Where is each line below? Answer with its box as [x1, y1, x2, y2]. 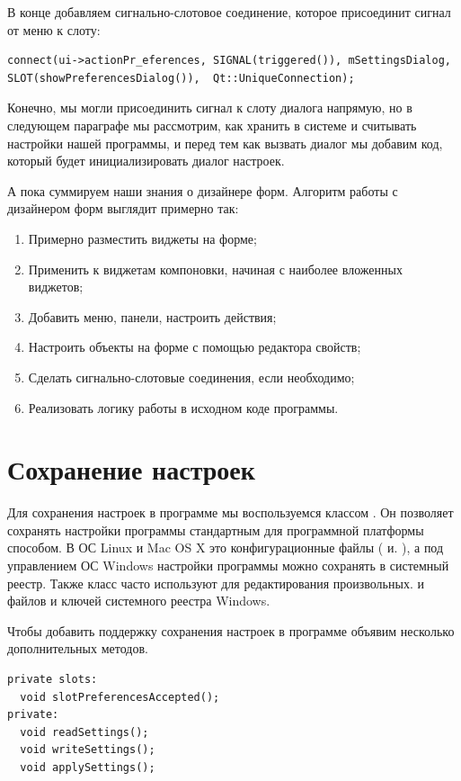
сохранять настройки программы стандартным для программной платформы [7, 520, 424, 539]
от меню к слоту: [7, 20, 101, 39]
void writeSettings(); [20, 743, 155, 757]
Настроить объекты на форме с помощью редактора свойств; [28, 337, 361, 356]
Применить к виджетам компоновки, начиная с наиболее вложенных [28, 259, 403, 278]
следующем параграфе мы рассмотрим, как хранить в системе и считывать [7, 115, 417, 134]
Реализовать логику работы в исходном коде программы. [28, 398, 339, 417]
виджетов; [28, 277, 84, 296]
